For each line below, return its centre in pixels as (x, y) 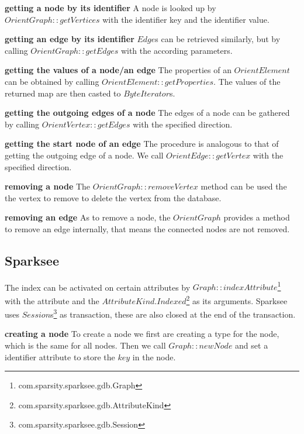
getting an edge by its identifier (70, 39)
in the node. (154, 356)
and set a (252, 345)
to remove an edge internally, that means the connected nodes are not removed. (147, 228)
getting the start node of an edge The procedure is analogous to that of (142, 144)
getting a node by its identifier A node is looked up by (110, 8)
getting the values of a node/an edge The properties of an (118, 70)
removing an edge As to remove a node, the (88, 217)
